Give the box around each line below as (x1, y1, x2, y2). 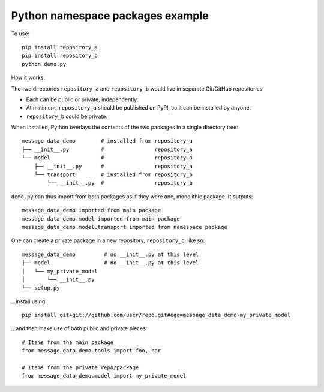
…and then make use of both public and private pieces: (11, 325, 148, 332)
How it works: (11, 74, 46, 81)
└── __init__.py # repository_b (47, 180, 193, 186)
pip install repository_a (22, 44, 98, 50)
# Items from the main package (22, 339, 114, 346)
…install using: (11, 297, 47, 305)
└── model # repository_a (22, 155, 193, 161)
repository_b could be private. (26, 113, 108, 120)
